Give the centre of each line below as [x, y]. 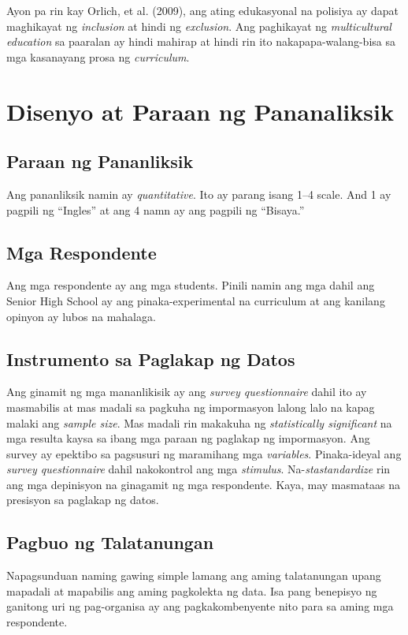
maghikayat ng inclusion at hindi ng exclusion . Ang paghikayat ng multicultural [199, 26]
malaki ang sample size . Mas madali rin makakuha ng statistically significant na [199, 422]
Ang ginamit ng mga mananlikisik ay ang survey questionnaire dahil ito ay [187, 392]
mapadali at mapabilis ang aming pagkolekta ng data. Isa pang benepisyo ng [192, 590]
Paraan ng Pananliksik [100, 161]
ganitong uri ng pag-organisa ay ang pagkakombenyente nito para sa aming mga [200, 606]
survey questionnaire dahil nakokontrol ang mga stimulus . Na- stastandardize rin [198, 469]
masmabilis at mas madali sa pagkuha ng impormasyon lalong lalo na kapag [191, 407]
